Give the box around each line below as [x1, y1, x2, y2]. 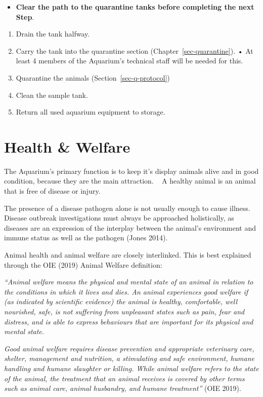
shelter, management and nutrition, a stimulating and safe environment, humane [4, 353, 255, 364]
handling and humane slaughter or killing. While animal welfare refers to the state [4, 363, 259, 373]
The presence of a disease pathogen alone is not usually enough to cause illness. [4, 202, 250, 213]
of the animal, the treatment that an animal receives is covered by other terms [4, 373, 245, 383]
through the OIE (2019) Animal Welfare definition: [4, 259, 162, 270]
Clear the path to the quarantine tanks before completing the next [16, 2, 254, 12]
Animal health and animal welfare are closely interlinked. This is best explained [4, 249, 251, 260]
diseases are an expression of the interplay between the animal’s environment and [4, 222, 256, 233]
